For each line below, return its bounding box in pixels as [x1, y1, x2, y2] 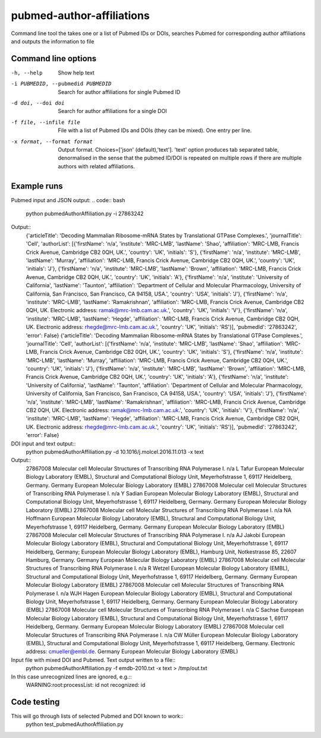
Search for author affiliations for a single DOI [58, 108, 167, 115]
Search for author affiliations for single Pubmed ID [58, 88, 181, 95]
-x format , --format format [11, 138, 93, 145]
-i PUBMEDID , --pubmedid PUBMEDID [11, 80, 112, 87]
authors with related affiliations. [58, 162, 135, 169]
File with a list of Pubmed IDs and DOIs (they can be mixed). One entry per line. [58, 127, 252, 134]
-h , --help [11, 69, 43, 76]
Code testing [11, 696, 60, 707]
